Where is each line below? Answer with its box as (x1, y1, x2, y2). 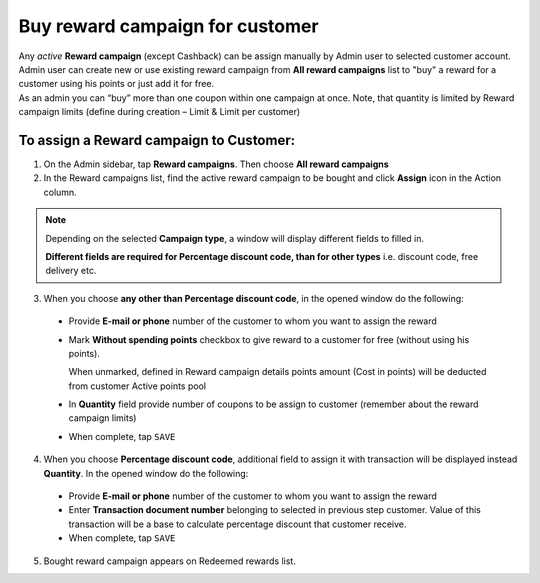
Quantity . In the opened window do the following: (43, 467, 249, 479)
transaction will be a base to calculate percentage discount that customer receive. (68, 518, 407, 530)
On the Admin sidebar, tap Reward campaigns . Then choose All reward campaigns (43, 158, 389, 170)
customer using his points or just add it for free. (18, 78, 215, 90)
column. (43, 186, 77, 198)
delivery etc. (45, 265, 97, 277)
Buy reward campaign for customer (18, 15, 319, 37)
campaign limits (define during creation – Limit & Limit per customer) (18, 106, 301, 118)
